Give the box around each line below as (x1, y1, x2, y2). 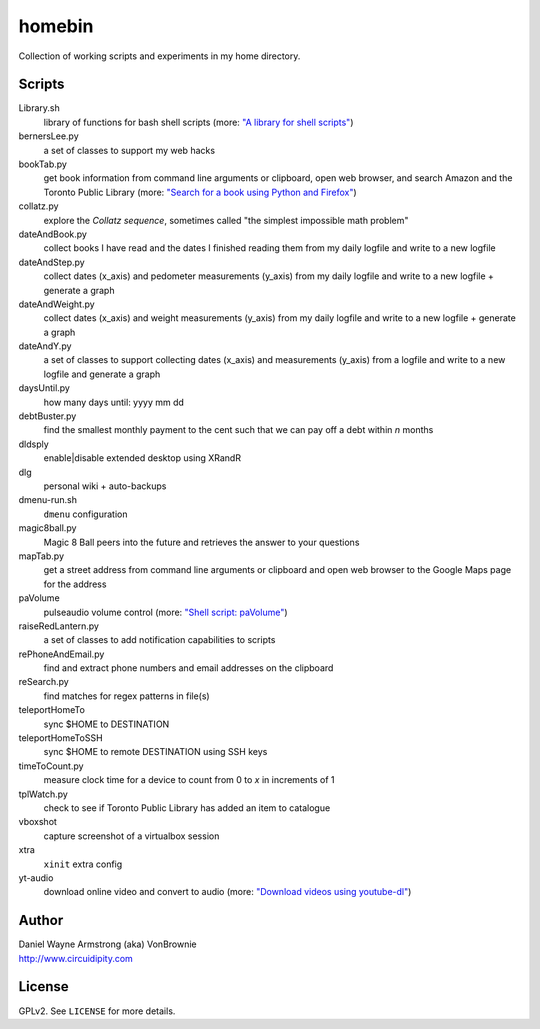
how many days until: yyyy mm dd (43, 396, 185, 408)
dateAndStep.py (18, 256, 85, 268)
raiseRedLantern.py (18, 620, 100, 632)
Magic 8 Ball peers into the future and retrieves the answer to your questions (43, 536, 360, 548)
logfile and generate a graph (43, 368, 161, 380)
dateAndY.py (18, 340, 72, 352)
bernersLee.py (18, 130, 79, 142)
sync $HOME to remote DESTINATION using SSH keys (43, 746, 268, 758)
